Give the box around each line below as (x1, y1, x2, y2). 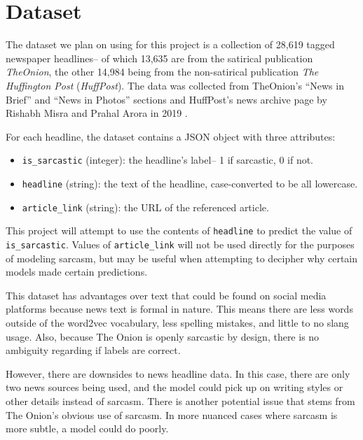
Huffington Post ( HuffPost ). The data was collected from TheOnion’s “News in (6, 78, 344, 92)
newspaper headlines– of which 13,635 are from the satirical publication (6, 50, 313, 65)
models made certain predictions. (6, 264, 148, 279)
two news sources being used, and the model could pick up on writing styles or (6, 380, 343, 395)
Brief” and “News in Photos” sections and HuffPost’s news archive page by (6, 92, 327, 106)
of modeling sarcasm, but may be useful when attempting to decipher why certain (6, 250, 358, 265)
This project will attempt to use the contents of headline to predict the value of (6, 223, 352, 238)
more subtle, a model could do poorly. (6, 421, 169, 436)
